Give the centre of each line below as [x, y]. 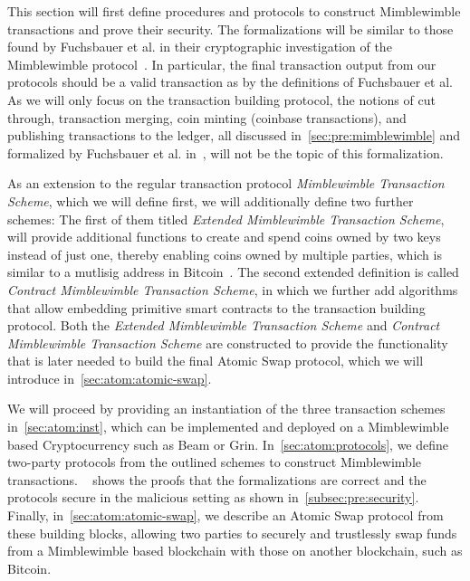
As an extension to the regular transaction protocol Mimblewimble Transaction [226, 183]
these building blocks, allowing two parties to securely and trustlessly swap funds [232, 533]
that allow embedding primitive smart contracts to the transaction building [216, 307]
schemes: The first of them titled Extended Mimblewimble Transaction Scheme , [226, 219]
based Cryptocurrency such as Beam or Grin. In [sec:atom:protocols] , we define [228, 444]
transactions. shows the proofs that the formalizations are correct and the [217, 479]
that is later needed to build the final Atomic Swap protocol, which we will [216, 361]
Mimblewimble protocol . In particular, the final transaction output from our [222, 64]
